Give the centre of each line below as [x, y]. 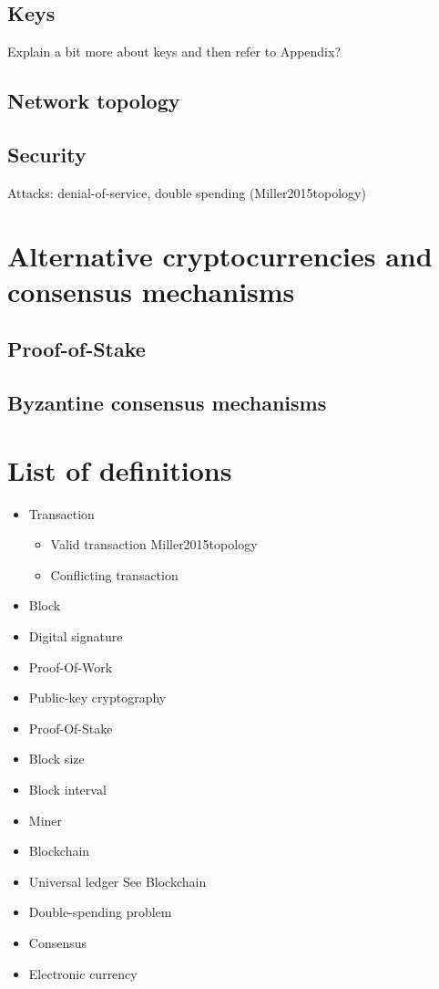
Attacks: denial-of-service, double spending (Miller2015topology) [187, 192]
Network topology [94, 101]
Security [47, 154]
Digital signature [76, 636]
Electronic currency [83, 973]
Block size [56, 759]
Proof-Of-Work [71, 666]
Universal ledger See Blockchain [117, 881]
